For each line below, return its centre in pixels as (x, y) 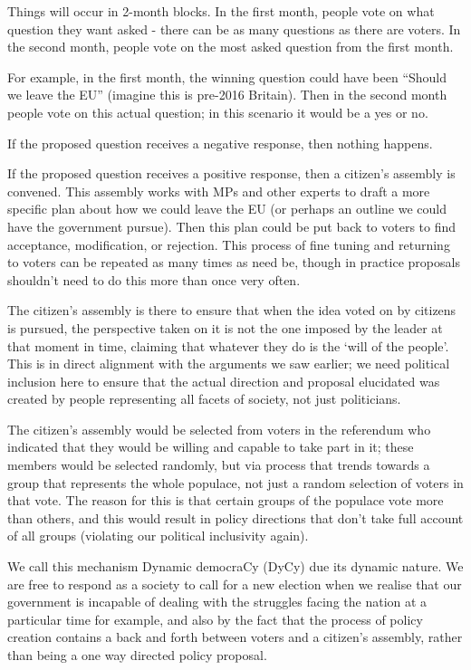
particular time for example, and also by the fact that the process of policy (215, 619)
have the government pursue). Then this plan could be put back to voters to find (232, 226)
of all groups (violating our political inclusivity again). (158, 536)
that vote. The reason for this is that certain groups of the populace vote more (226, 500)
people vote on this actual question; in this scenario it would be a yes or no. (218, 112)
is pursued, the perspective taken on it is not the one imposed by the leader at (225, 327)
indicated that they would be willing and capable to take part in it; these (211, 447)
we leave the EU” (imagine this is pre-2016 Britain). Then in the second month (227, 95)
